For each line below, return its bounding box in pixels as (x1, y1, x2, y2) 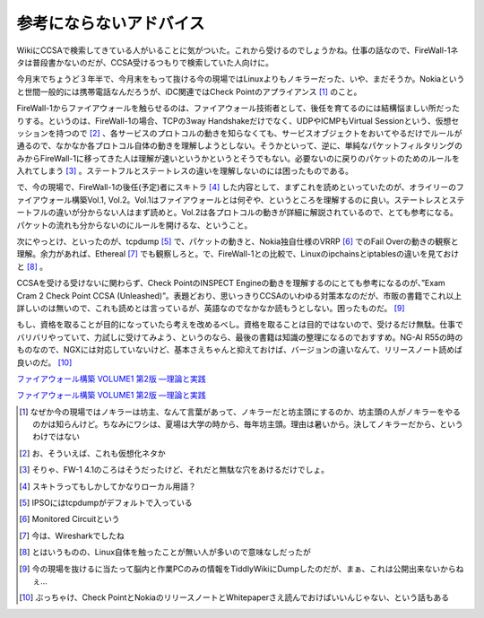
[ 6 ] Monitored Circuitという (19, 514, 120, 525)
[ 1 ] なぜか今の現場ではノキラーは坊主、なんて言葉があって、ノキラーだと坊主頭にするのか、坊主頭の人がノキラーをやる (19, 406, 462, 417)
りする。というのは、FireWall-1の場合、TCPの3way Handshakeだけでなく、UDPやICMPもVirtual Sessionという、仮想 (16, 115, 452, 126)
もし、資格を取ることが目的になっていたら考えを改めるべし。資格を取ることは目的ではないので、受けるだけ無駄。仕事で (16, 319, 463, 330)
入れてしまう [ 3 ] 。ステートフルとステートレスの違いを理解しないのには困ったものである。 (16, 166, 354, 177)
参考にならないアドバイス (16, 13, 205, 33)
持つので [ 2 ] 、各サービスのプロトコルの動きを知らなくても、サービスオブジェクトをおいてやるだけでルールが (55, 127, 462, 138)
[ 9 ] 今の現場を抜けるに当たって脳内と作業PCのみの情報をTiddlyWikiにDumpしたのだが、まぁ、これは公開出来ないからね (19, 563, 464, 574)
